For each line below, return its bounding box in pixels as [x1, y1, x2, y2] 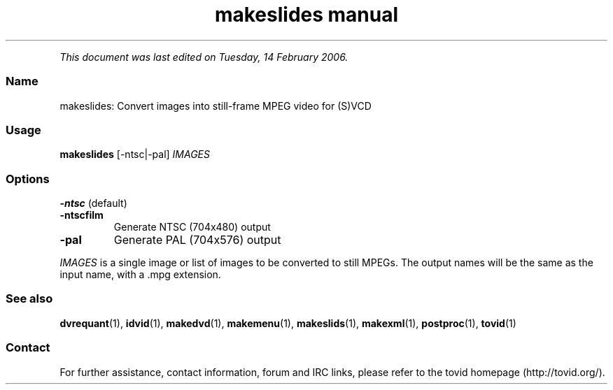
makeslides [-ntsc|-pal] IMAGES [59, 148, 210, 161]
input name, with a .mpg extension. [59, 268, 221, 280]
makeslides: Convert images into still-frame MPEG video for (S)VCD [59, 99, 372, 112]
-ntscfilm [59, 209, 104, 221]
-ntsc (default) [59, 197, 127, 209]
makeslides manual [214, 3, 399, 27]
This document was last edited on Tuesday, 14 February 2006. [59, 50, 348, 63]
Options [6, 171, 50, 186]
